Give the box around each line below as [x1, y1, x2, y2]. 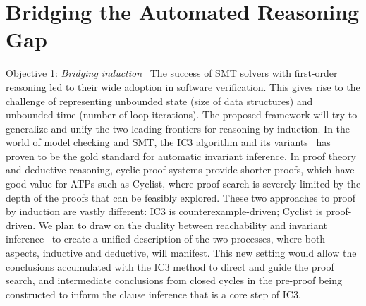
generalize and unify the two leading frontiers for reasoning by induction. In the [6, 121, 350, 135]
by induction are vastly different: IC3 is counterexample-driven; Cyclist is [6, 204, 323, 219]
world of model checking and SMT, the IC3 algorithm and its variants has [6, 135, 331, 149]
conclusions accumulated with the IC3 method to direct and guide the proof [6, 259, 334, 274]
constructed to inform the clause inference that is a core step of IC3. [6, 286, 301, 301]
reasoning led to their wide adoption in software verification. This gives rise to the [6, 79, 360, 94]
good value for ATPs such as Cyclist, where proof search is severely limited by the [6, 176, 361, 191]
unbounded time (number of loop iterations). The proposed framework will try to [6, 107, 358, 122]
